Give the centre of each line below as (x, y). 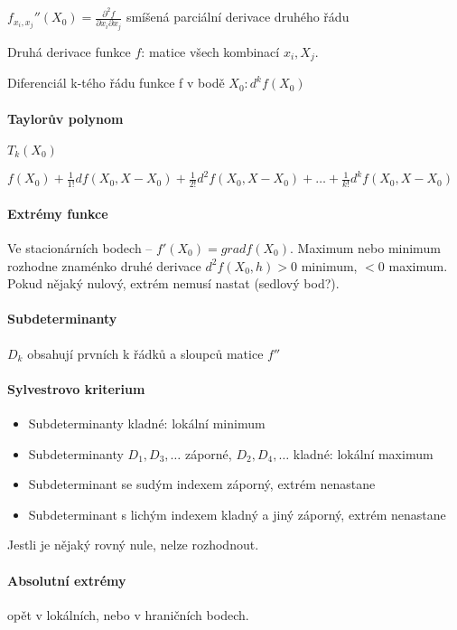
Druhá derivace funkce (69, 52)
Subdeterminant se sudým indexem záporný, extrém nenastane (202, 484)
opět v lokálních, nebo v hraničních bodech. (128, 614)
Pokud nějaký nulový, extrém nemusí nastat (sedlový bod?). (173, 283)
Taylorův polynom (65, 118)
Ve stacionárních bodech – (80, 248)
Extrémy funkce (58, 213)
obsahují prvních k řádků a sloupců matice (145, 353)
